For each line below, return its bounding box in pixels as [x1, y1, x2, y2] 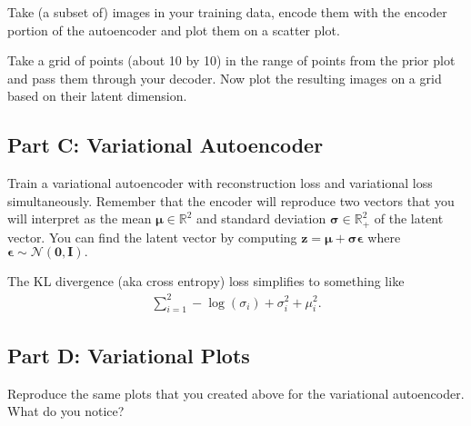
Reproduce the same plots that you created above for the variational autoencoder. [7, 383, 465, 402]
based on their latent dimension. [7, 86, 187, 105]
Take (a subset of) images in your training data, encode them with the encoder [7, 3, 447, 21]
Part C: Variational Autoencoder [7, 131, 324, 159]
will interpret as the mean [7, 209, 152, 228]
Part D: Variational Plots [7, 341, 250, 369]
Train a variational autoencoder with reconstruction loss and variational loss [7, 173, 433, 193]
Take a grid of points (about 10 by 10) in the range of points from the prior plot [7, 51, 456, 70]
